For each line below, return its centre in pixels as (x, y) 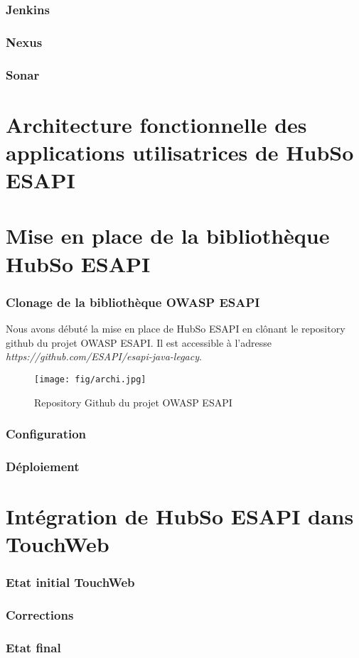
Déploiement (43, 466)
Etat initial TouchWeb (70, 582)
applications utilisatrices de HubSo (180, 152)
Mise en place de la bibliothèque (168, 236)
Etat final (33, 647)
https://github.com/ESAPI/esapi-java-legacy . (104, 356)
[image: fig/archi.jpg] (90, 379)
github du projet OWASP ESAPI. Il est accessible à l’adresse (139, 342)
